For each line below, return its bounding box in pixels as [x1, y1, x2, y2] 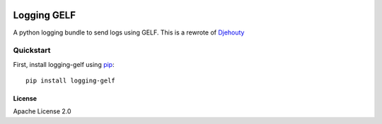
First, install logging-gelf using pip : [13, 60, 115, 68]
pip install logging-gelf [25, 77, 116, 85]
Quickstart [13, 46, 51, 56]
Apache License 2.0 [13, 107, 71, 116]
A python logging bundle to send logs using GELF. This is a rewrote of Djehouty [13, 28, 245, 37]
